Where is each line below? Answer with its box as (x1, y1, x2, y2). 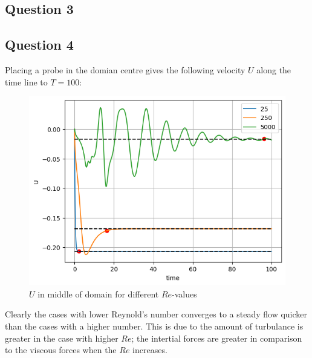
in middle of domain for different (37, 287, 159, 300)
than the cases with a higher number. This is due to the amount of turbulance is (5, 319, 304, 332)
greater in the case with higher (5, 331, 119, 344)
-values (172, 287, 197, 300)
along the (256, 63, 291, 76)
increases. (132, 343, 167, 356)
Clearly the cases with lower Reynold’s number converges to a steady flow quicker (5, 308, 308, 320)
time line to (5, 75, 48, 88)
